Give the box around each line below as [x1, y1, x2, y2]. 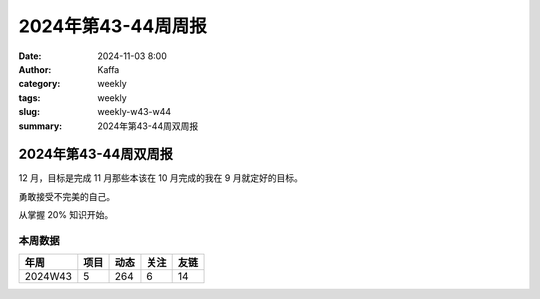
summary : [18, 120, 63, 132]
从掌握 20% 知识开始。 [18, 209, 114, 221]
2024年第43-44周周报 [18, 15, 207, 37]
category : [18, 78, 61, 90]
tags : [18, 91, 41, 104]
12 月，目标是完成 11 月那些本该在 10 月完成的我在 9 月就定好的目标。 [18, 172, 304, 184]
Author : [18, 63, 52, 75]
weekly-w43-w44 [97, 106, 172, 118]
